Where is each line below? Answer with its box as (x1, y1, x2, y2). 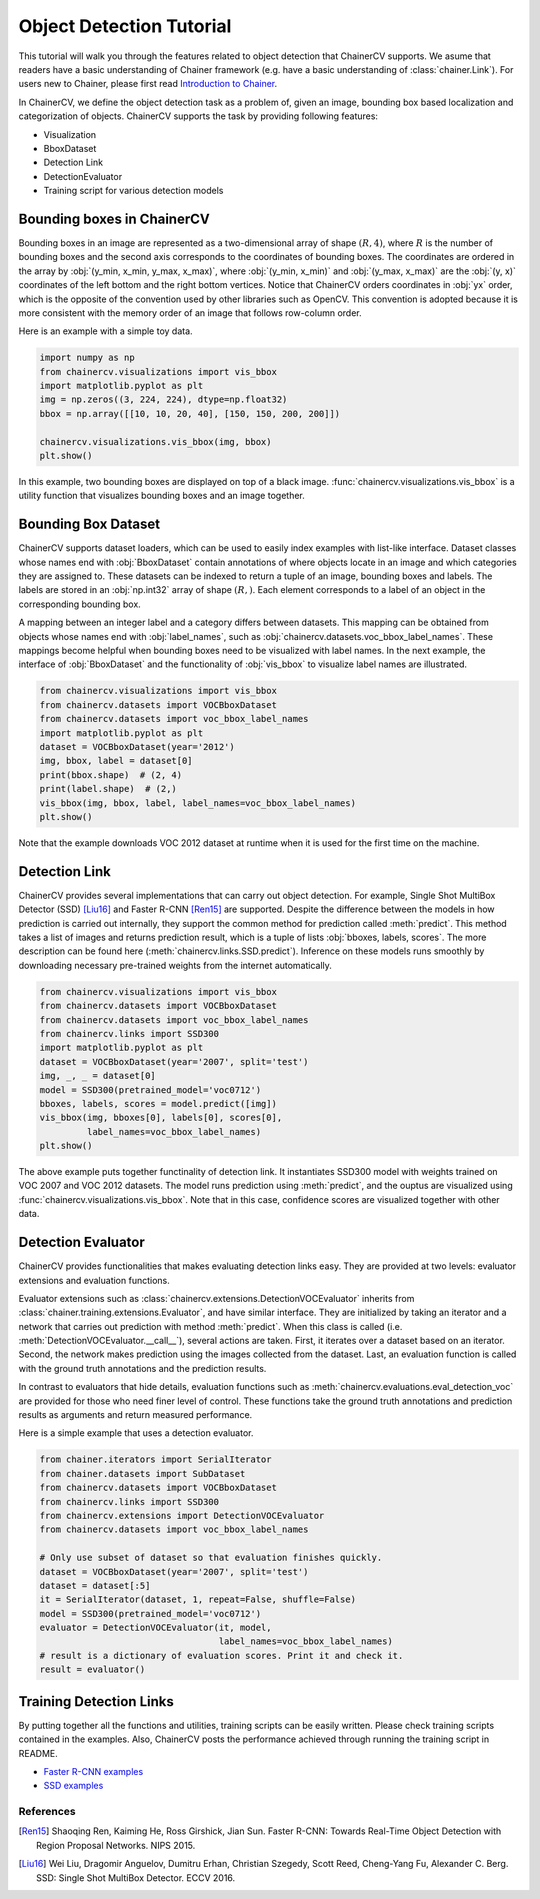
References (18, 1805, 76, 1819)
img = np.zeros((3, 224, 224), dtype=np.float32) (39, 394, 288, 405)
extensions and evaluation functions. (18, 1274, 170, 1286)
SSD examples (43, 1780, 104, 1792)
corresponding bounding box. (18, 598, 142, 610)
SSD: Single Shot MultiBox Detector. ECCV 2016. (36, 1871, 236, 1884)
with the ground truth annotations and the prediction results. (18, 1362, 267, 1374)
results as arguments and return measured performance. (18, 1409, 253, 1421)
